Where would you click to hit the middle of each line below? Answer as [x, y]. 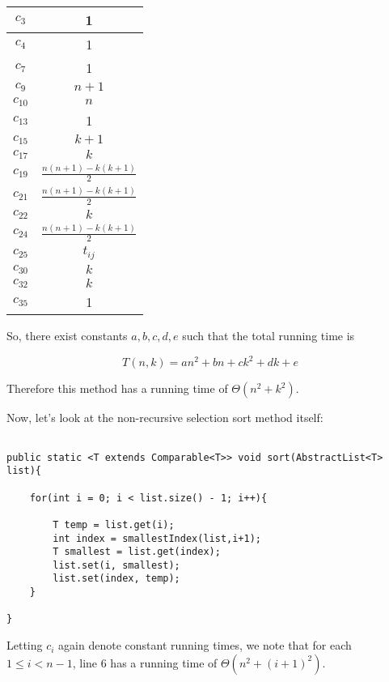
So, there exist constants [67, 336]
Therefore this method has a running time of [117, 388]
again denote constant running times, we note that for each [205, 645]
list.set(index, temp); [116, 579]
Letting [25, 645]
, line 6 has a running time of [145, 662]
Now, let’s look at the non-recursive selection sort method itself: [165, 418]
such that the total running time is [268, 336]
